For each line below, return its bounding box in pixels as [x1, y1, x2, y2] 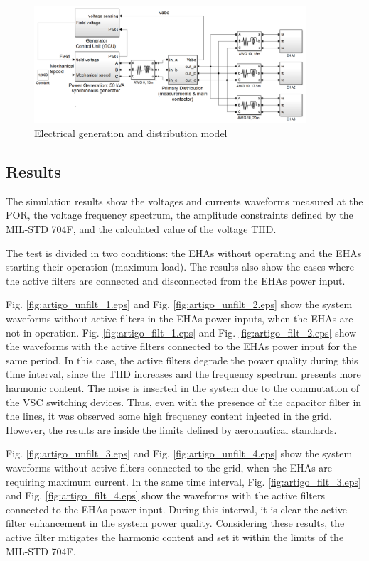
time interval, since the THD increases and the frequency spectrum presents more [6, 366, 361, 381]
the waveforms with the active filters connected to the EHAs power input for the [6, 339, 358, 354]
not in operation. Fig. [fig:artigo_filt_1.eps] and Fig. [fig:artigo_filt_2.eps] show [6, 325, 357, 339]
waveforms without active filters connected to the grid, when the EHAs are [6, 459, 333, 474]
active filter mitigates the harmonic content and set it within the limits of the [6, 529, 344, 544]
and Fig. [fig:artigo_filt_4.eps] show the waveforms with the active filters [6, 488, 326, 503]
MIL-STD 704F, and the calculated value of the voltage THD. [6, 222, 277, 236]
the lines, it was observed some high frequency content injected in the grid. [6, 408, 332, 423]
